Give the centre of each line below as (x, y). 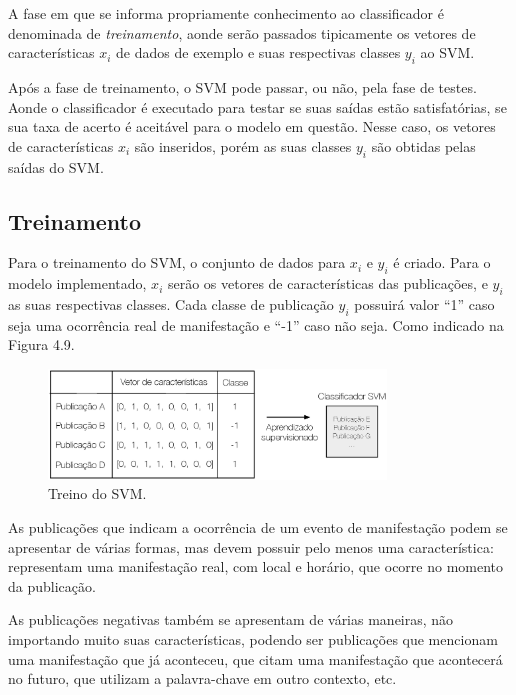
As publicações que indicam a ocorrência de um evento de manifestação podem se (258, 527)
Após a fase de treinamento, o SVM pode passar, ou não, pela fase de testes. (242, 86)
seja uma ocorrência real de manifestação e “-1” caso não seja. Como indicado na (256, 324)
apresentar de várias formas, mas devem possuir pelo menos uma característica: (251, 546)
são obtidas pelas (423, 145)
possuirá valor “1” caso (424, 303)
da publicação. (52, 585)
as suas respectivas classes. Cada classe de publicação (171, 303)
